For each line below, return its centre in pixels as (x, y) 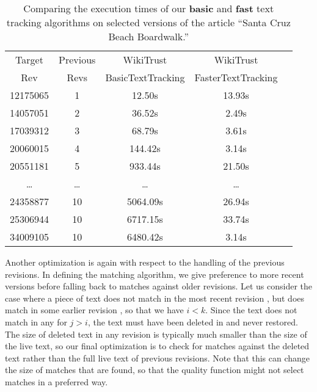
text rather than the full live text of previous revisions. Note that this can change (158, 358)
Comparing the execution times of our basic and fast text (149, 8)
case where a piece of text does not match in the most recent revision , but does (155, 298)
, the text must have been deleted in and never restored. (193, 321)
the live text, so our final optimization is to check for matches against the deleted (157, 346)
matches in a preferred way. (56, 381)
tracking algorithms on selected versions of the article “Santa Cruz (148, 22)
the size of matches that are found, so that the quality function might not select (155, 370)
